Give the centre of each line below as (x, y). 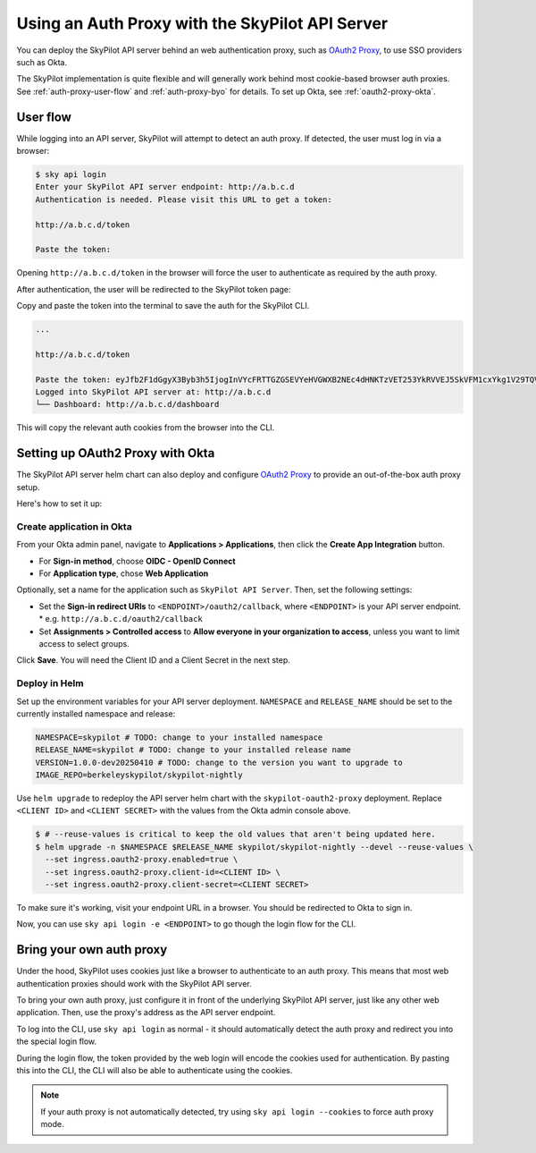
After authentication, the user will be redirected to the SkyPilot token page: (154, 289)
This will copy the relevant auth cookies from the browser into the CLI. (146, 428)
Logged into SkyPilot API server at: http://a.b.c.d (153, 392)
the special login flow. (57, 1041)
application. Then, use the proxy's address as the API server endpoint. (146, 1013)
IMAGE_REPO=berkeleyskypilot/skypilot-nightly (139, 775)
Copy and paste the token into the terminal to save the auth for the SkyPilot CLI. (163, 306)
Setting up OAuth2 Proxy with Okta (116, 453)
